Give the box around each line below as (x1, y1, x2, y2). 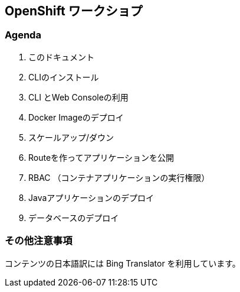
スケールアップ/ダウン (28, 132, 114, 142)
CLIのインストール (28, 72, 99, 82)
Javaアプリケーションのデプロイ (28, 192, 154, 203)
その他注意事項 (5, 235, 73, 247)
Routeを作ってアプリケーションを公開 (28, 152, 175, 163)
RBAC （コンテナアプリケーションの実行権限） (28, 172, 210, 183)
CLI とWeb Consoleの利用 (28, 92, 129, 102)
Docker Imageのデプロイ (28, 112, 124, 122)
